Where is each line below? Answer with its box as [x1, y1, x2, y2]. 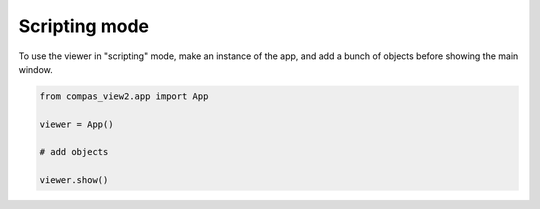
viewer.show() [39, 175, 109, 186]
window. [18, 63, 54, 75]
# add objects [39, 146, 109, 158]
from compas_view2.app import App [39, 90, 209, 102]
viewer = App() [39, 118, 114, 130]
